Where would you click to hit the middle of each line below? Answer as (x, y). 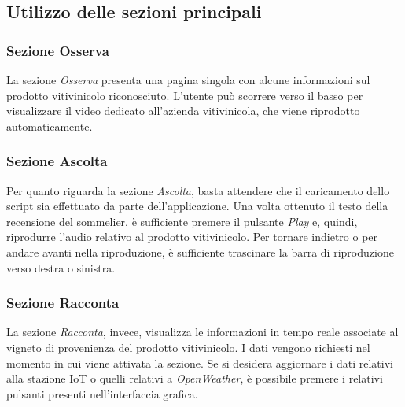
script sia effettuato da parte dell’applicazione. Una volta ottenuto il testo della (197, 206)
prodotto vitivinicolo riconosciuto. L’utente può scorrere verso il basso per (185, 95)
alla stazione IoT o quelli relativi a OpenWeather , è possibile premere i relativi (195, 378)
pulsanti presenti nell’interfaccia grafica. (102, 393)
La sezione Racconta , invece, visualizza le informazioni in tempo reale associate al (202, 332)
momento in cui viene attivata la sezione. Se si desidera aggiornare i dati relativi (200, 363)
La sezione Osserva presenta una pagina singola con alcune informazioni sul (188, 80)
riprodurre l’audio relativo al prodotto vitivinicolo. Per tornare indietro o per (192, 237)
